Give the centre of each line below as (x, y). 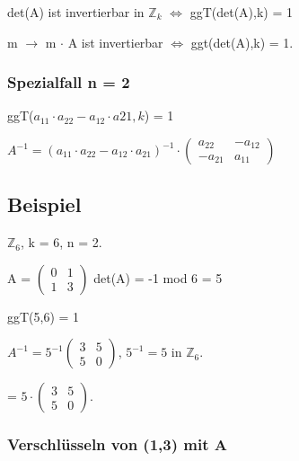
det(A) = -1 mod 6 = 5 (158, 277)
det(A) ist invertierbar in (76, 12)
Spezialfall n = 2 (69, 82)
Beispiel (44, 204)
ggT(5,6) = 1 (44, 316)
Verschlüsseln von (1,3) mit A (117, 444)
